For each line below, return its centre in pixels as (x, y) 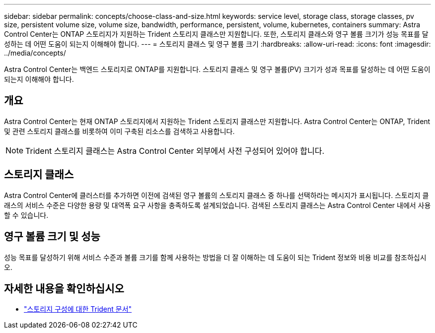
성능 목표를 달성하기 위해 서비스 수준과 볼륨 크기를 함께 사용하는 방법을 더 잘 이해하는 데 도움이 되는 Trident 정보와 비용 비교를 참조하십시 (215, 257)
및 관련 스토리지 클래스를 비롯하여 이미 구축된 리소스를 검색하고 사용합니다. (119, 131)
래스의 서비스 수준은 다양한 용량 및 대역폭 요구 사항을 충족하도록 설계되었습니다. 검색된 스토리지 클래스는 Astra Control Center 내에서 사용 (217, 205)
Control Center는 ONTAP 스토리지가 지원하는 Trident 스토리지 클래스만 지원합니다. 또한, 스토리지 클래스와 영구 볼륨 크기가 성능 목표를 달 (216, 34)
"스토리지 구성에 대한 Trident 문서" (78, 309)
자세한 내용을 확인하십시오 (64, 288)
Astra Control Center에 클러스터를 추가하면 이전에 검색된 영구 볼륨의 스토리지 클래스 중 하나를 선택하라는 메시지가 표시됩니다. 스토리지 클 (217, 195)
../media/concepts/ (35, 53)
